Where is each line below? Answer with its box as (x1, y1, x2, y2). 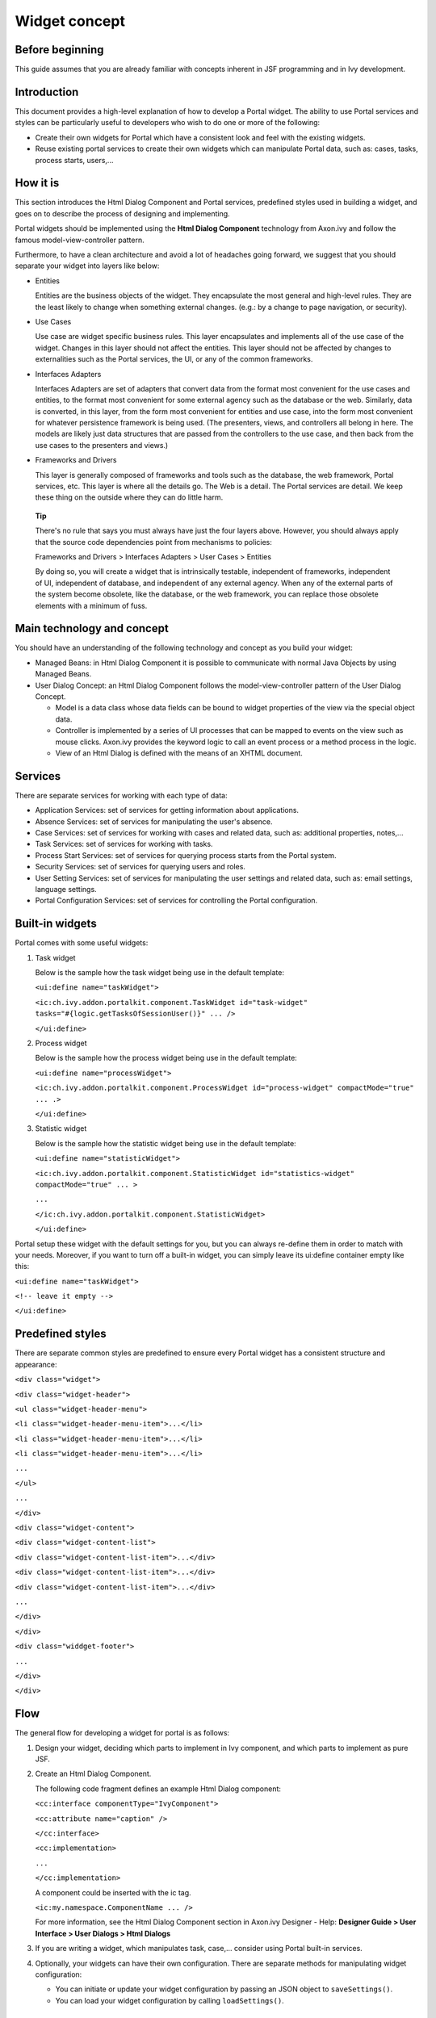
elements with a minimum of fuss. (35, 601, 148, 610)
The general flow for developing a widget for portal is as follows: (15, 1728, 230, 1738)
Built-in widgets (15, 917, 97, 931)
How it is (15, 176, 60, 190)
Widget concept (15, 12, 125, 30)
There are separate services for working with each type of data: (15, 790, 228, 800)
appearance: (15, 1359, 57, 1369)
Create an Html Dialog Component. (35, 1769, 152, 1779)
